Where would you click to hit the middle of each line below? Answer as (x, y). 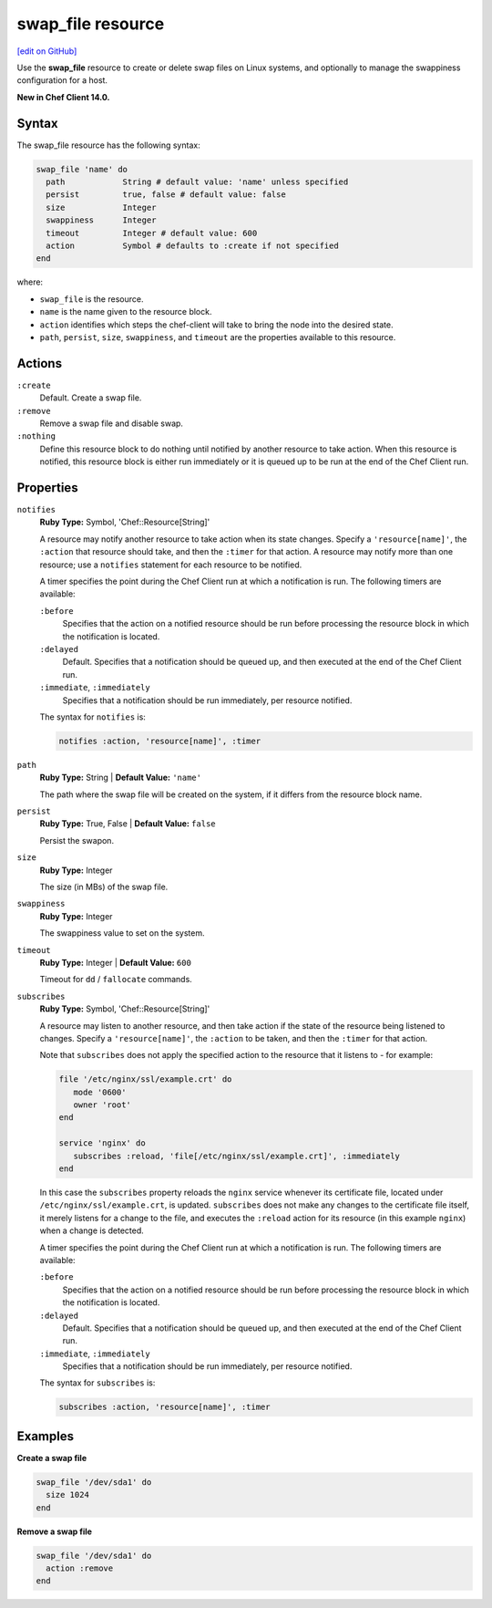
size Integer (101, 207)
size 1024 (68, 1495)
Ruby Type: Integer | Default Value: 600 (115, 962)
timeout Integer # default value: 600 (152, 233)
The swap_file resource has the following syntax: (108, 145)
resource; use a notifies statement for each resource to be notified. (171, 565)
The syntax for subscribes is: (97, 1383)
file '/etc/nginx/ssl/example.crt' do (145, 1079)
